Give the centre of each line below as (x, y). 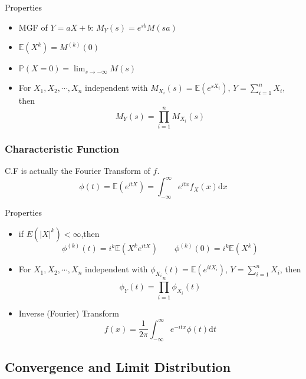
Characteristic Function (62, 148)
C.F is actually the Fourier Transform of (78, 171)
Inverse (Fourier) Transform (69, 313)
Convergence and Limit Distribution (118, 366)
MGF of (33, 27)
